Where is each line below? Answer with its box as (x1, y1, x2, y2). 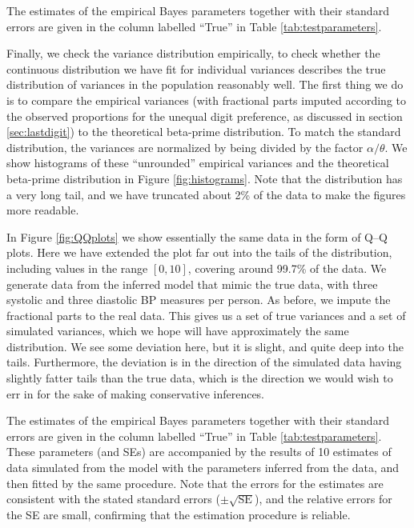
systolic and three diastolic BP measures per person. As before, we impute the (6, 291, 391, 308)
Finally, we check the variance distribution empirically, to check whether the (6, 45, 380, 62)
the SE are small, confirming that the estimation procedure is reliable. (6, 506, 351, 522)
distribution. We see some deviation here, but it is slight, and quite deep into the (6, 338, 404, 354)
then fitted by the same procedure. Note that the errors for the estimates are (6, 474, 384, 491)
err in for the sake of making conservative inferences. (6, 385, 265, 402)
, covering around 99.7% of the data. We (187, 259, 387, 276)
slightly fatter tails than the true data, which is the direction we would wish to (6, 370, 393, 386)
